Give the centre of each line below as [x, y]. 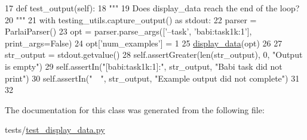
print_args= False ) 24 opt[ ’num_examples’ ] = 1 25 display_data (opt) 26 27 [144, 43]
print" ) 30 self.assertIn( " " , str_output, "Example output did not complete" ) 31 [152, 78]
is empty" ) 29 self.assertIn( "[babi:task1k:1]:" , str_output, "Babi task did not [144, 66]
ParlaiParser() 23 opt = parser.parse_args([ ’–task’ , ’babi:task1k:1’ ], [128, 31]
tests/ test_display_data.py [55, 130]
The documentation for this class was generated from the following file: [135, 109]
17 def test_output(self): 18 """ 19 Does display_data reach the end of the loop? [152, 8]
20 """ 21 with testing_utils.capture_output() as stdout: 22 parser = [131, 19]
